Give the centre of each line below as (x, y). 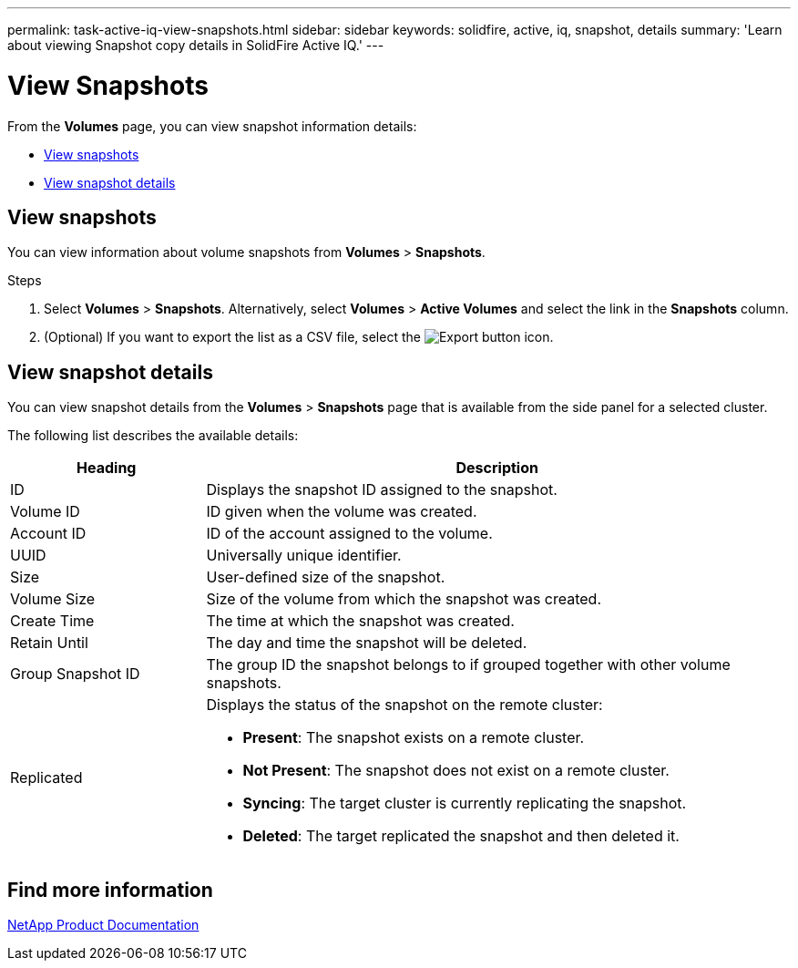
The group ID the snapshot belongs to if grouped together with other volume (468, 665)
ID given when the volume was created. (342, 512)
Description (497, 468)
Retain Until (49, 643)
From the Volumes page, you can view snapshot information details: (212, 126)
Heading (107, 468)
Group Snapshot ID (75, 674)
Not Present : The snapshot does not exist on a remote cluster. (456, 771)
